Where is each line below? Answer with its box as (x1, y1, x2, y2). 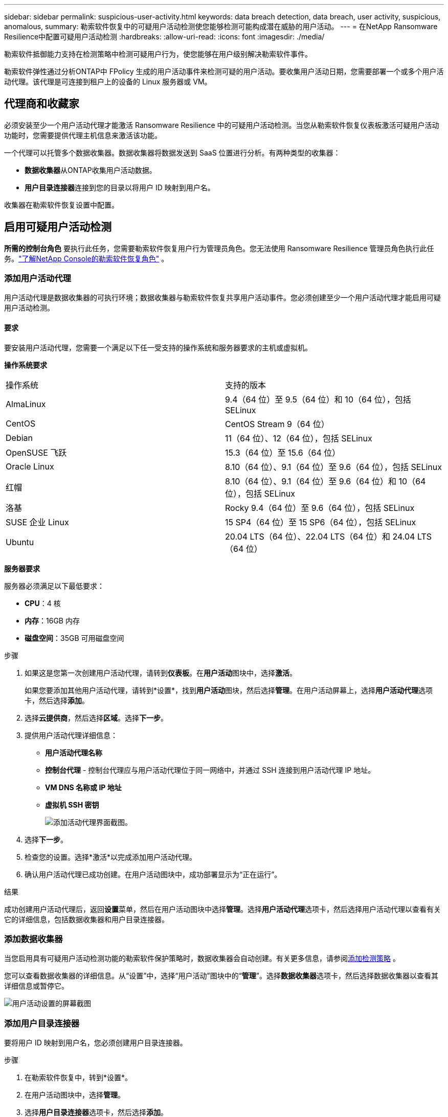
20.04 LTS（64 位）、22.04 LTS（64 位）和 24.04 (225, 531, 415, 542)
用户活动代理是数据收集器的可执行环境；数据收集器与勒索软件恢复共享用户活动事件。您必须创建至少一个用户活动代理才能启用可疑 (4, 293, 441, 302)
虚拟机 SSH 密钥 (45, 800, 99, 809)
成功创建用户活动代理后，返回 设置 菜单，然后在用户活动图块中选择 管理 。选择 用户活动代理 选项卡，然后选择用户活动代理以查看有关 (4, 904, 441, 913)
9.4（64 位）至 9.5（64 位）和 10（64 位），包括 (225, 394, 411, 405)
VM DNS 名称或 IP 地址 (45, 783, 122, 792)
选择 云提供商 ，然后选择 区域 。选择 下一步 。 (25, 713, 168, 722)
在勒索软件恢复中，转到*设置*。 (25, 1073, 132, 1082)
